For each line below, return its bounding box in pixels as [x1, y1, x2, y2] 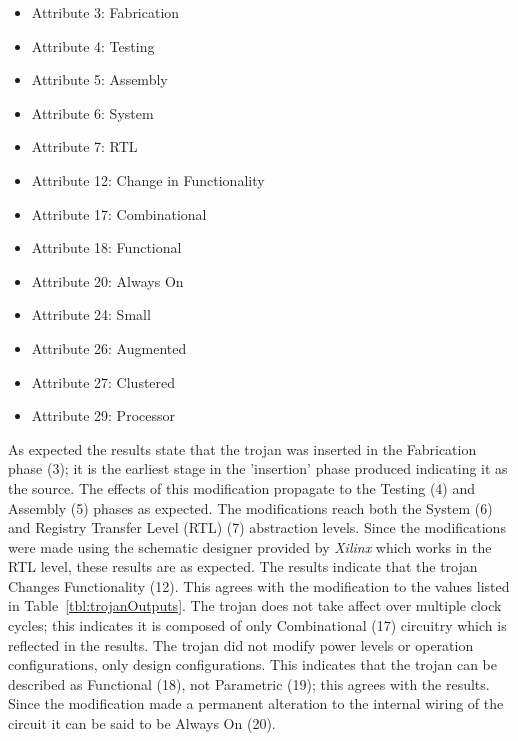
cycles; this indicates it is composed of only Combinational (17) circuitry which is [8, 615, 507, 636]
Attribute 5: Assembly [31, 69, 168, 90]
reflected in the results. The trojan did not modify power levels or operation [8, 634, 474, 655]
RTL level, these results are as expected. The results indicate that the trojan [8, 556, 478, 577]
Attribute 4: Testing [31, 35, 155, 56]
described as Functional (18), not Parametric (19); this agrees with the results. [8, 673, 490, 694]
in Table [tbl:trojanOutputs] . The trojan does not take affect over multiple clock [8, 595, 502, 616]
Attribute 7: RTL [31, 136, 138, 157]
